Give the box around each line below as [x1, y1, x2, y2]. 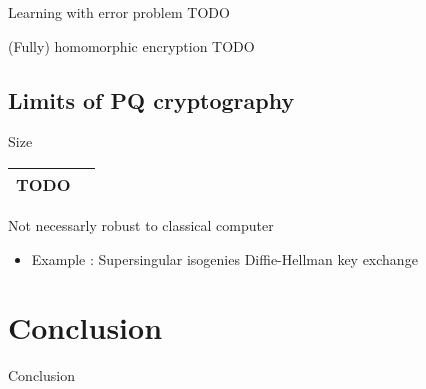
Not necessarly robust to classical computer [8, 214, 274, 235]
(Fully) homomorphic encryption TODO [8, 35, 255, 56]
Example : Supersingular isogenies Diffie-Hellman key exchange [31, 248, 418, 269]
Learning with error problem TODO [8, 2, 230, 22]
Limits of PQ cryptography [8, 84, 295, 115]
